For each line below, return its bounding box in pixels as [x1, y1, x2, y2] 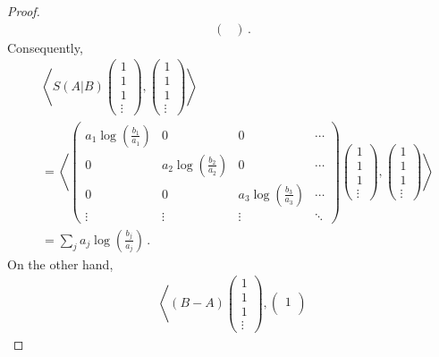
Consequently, [7, 38, 83, 56]
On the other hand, [7, 254, 114, 273]
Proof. [7, 2, 40, 20]
